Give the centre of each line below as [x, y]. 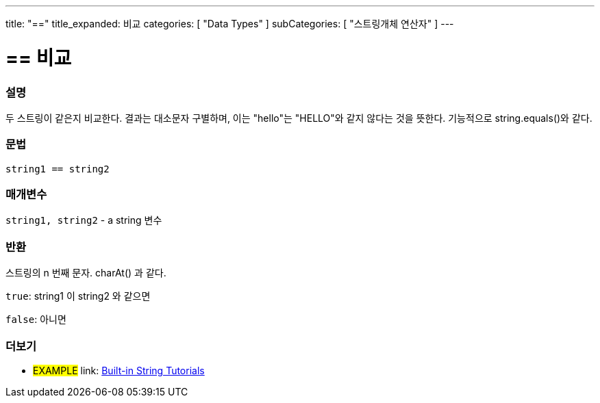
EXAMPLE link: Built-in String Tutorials [119, 370]
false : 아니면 [36, 320]
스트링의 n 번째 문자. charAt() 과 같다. [86, 273]
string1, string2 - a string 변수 [84, 220]
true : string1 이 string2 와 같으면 [78, 296]
